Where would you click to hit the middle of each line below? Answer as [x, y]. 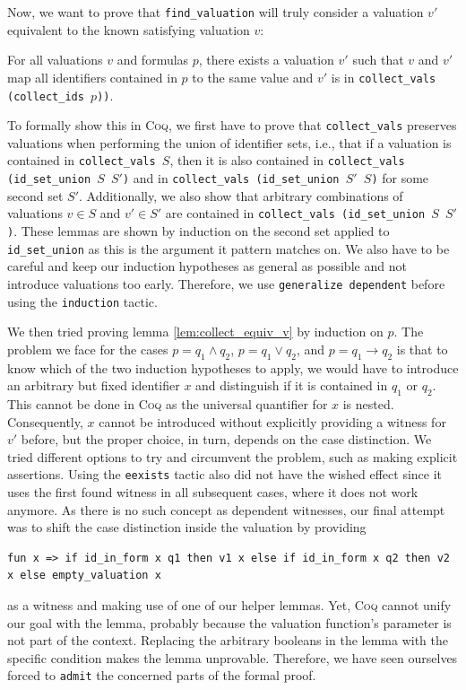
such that [378, 60]
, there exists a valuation [266, 60]
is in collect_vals [384, 77]
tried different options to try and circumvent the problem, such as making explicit [233, 456]
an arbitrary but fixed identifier [94, 385]
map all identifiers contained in [92, 77]
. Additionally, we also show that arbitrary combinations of [241, 195]
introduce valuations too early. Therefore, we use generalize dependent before [226, 283]
